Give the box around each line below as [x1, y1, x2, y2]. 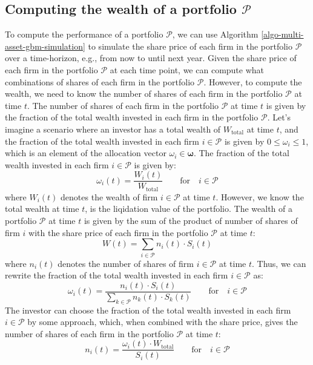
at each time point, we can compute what [110, 63, 265, 76]
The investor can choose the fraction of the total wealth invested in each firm [5, 303, 291, 316]
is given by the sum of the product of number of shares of [84, 214, 298, 227]
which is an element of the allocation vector [5, 146, 166, 159]
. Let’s [267, 111, 291, 123]
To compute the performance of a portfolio [5, 28, 163, 41]
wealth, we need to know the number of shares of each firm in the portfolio [5, 87, 283, 100]
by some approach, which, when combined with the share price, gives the [27, 315, 298, 328]
